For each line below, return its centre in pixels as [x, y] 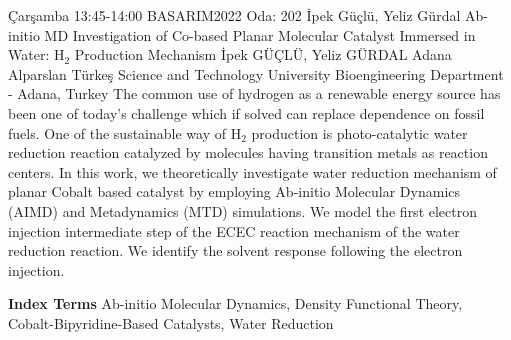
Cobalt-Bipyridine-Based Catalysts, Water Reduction [171, 322]
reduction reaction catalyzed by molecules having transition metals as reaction [248, 152]
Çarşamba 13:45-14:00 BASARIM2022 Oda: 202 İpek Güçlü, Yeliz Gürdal [234, 15]
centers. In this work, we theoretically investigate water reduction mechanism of [252, 171]
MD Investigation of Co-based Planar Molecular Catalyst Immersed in [260, 34]
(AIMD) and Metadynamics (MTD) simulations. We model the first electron [242, 210]
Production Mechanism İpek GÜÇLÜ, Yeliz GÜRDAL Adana [263, 54]
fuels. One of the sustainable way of [117, 132]
